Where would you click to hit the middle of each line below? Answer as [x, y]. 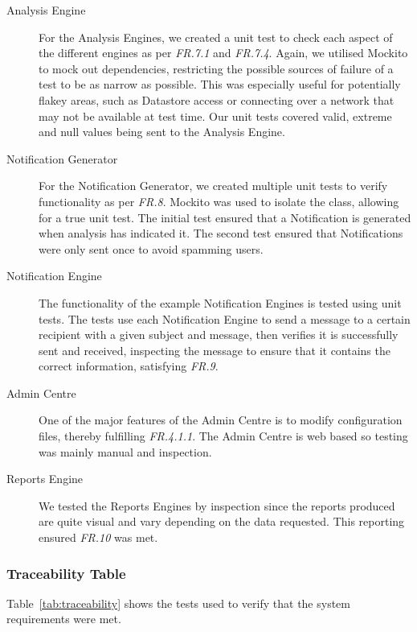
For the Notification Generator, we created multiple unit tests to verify [213, 186]
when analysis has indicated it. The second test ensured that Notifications [221, 233]
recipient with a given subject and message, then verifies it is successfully [219, 335]
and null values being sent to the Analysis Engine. [162, 132]
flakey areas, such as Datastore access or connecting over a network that [217, 99]
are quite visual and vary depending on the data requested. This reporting [222, 521]
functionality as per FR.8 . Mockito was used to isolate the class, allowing [219, 201]
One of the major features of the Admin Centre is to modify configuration [221, 420]
